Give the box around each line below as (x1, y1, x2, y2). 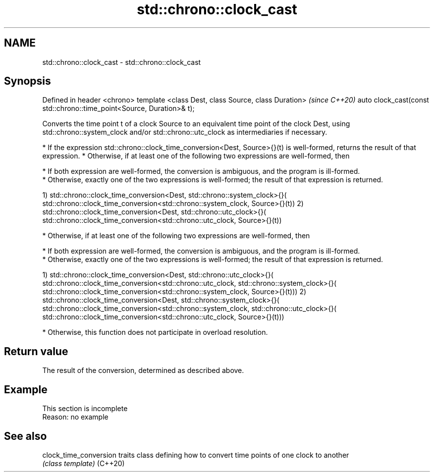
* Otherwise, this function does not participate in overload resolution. (42, 328, 268, 337)
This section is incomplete (42, 404, 128, 413)
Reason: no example (42, 413, 108, 422)
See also (4, 429, 47, 442)
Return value (4, 345, 68, 358)
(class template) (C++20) (42, 459, 125, 468)
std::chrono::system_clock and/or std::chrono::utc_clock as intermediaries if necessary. (42, 128, 327, 137)
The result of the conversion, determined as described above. (42, 366, 244, 375)
